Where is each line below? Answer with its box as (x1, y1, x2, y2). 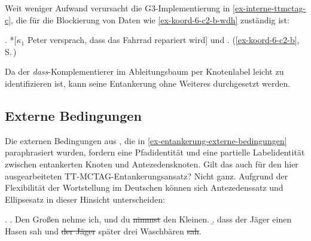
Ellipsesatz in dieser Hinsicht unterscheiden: (5, 193, 165, 205)
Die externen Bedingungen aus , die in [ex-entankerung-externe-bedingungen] (5, 134, 287, 147)
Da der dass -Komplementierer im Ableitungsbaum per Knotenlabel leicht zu (5, 65, 284, 78)
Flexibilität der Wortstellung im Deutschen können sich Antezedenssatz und (5, 181, 283, 194)
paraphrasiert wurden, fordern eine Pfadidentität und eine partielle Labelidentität (5, 146, 305, 158)
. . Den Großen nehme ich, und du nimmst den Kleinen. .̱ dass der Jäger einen (5, 213, 292, 225)
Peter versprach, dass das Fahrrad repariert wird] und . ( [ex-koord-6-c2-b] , (27, 33, 300, 46)
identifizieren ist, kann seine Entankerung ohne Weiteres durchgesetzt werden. (5, 77, 291, 89)
